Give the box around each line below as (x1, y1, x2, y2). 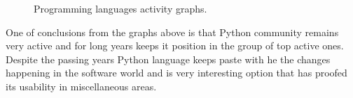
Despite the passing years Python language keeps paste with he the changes (6, 51, 331, 66)
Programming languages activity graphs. (34, 1, 207, 15)
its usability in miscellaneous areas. (6, 79, 157, 93)
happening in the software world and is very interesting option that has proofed (6, 65, 347, 80)
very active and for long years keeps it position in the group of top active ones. (6, 38, 344, 53)
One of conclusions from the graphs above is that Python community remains (6, 24, 339, 39)
